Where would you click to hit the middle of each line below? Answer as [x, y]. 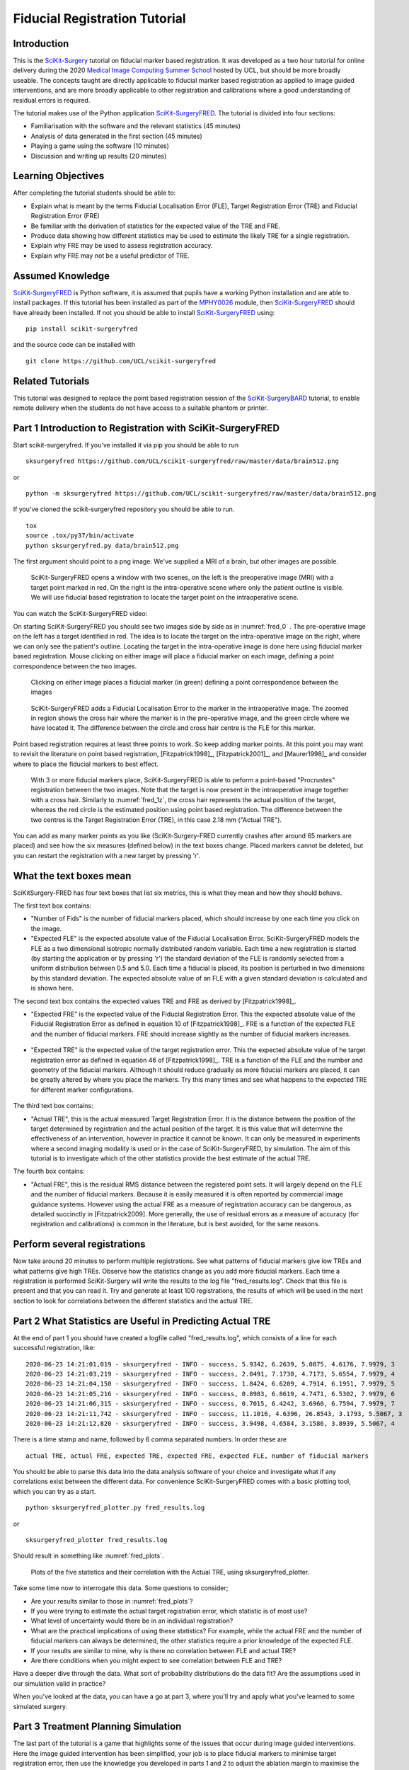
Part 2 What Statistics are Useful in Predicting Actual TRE [142, 1321]
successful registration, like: [54, 1348]
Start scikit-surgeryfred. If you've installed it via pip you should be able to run [126, 445]
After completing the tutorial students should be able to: [94, 193]
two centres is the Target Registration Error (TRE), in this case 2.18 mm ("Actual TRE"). [156, 820]
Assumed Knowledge [61, 276]
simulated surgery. [40, 1706]
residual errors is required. [52, 100]
